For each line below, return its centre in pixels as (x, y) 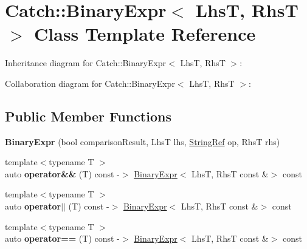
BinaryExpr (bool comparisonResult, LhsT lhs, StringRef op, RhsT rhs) (143, 141)
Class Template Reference (145, 34)
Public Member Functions (88, 116)
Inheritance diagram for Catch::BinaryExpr (86, 63)
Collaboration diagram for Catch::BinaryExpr (90, 83)
